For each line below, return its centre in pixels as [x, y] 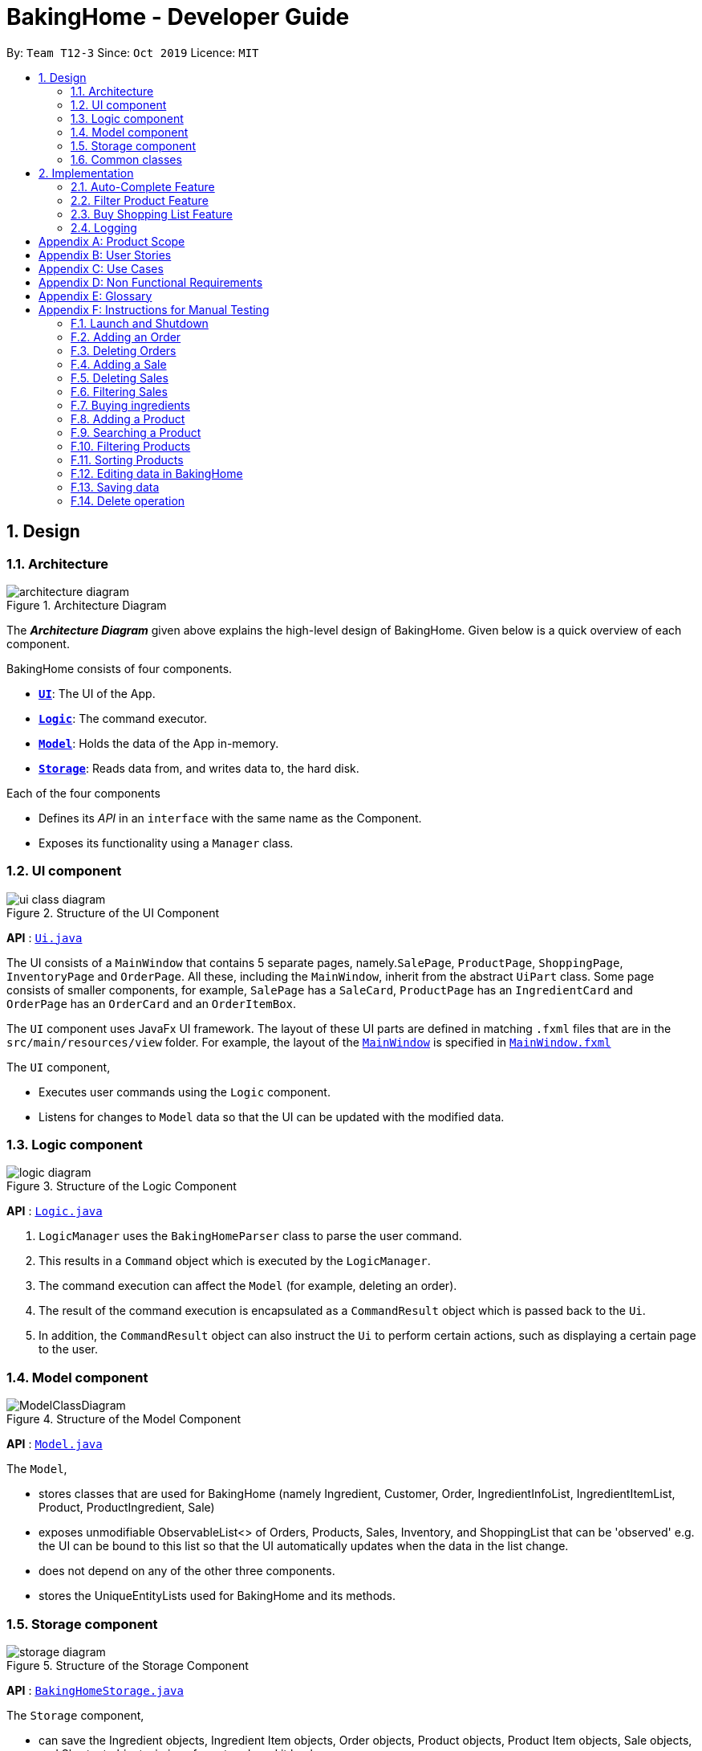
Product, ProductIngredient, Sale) [127, 1508]
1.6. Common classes [126, 159]
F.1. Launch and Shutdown [140, 323]
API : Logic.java [55, 1211]
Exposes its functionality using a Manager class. [166, 843]
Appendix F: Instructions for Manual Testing [154, 309]
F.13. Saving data [115, 487]
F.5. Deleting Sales [120, 378]
